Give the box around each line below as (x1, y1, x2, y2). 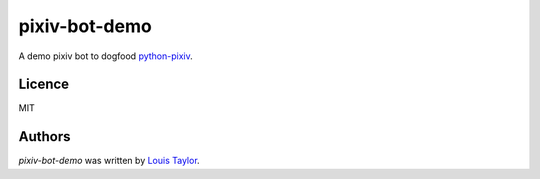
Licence (18, 76, 70, 93)
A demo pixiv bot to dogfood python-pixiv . (18, 50, 194, 62)
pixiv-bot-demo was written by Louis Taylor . (18, 155, 200, 167)
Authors (18, 128, 71, 145)
